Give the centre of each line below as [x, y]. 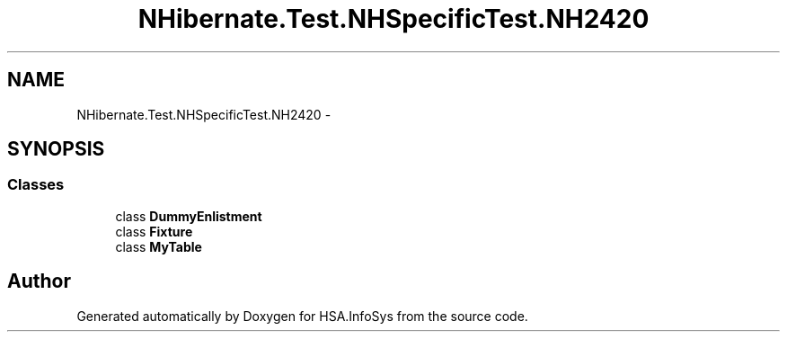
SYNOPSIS [56, 149]
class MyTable [159, 246]
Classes [36, 185]
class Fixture [154, 231]
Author [39, 281]
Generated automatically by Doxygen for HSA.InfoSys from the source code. [302, 316]
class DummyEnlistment [189, 216]
